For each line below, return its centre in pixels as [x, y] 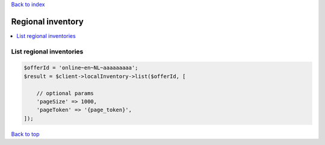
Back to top [25, 134]
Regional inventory [47, 21]
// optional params [65, 93]
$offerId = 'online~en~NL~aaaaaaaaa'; [81, 68]
